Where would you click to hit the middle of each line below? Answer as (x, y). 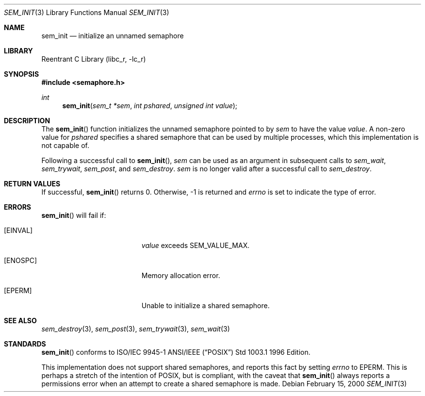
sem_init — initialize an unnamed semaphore (113, 36)
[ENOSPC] (21, 260)
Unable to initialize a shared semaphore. (205, 305)
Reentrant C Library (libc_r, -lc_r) (94, 59)
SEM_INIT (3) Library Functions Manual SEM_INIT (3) (87, 12)
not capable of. (65, 145)
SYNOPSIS (22, 74)
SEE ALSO (20, 321)
